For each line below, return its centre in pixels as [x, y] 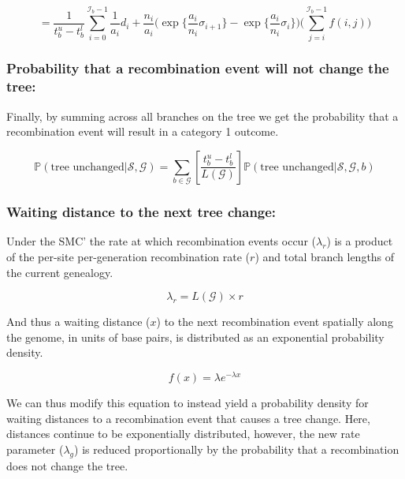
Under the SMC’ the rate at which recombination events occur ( [161, 241]
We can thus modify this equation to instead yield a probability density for [188, 403]
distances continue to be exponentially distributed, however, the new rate [183, 434]
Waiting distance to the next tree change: [141, 212]
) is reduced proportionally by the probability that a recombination [237, 449]
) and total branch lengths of [325, 256]
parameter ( [35, 449]
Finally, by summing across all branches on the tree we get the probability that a [202, 116]
